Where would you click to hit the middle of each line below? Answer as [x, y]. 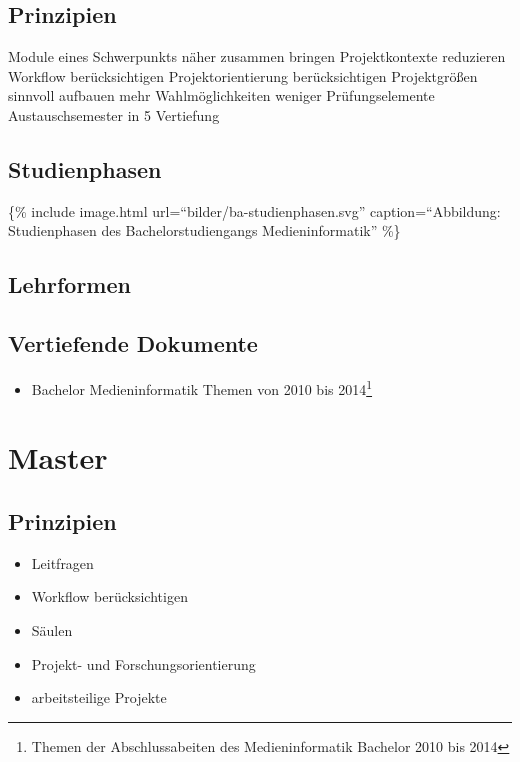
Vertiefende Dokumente [133, 343]
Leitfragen [62, 562]
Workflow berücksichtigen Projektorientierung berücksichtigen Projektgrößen [243, 75]
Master [58, 457]
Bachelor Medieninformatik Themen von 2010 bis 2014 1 [202, 387]
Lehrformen [69, 284]
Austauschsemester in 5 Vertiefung [114, 114]
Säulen [52, 629]
